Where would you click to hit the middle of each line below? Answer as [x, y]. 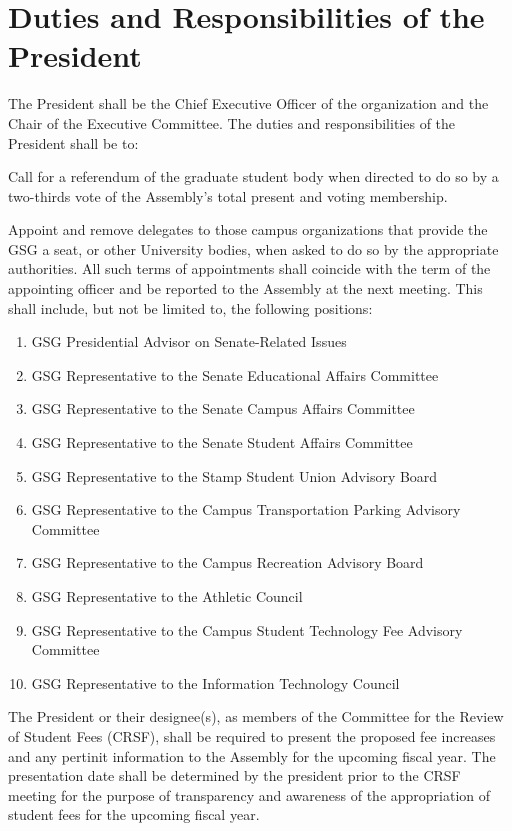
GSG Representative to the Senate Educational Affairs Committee [235, 374]
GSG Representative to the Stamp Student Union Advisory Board [234, 475]
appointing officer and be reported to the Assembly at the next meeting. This [245, 288]
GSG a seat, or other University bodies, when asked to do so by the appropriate [253, 248]
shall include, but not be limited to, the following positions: [190, 307]
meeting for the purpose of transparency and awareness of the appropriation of [249, 794]
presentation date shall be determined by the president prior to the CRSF [234, 775]
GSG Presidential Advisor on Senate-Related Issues [189, 341]
